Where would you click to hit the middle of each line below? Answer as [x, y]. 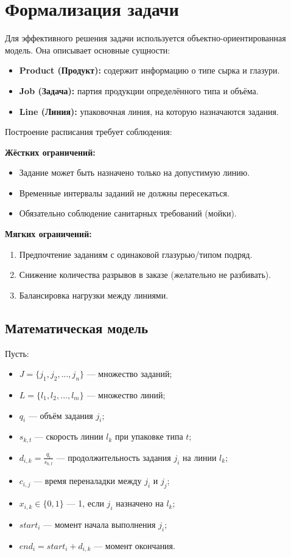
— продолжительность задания [114, 457]
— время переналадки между [88, 481]
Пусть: [17, 353]
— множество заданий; [129, 374]
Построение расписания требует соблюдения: [89, 132]
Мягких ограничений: [48, 234]
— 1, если [85, 503]
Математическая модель [77, 327]
